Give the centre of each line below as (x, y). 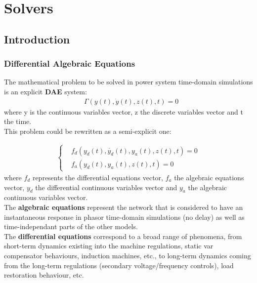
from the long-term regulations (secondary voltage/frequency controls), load (119, 265)
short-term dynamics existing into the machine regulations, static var (109, 246)
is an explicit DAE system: (45, 91)
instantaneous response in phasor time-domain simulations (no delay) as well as (124, 217)
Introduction (37, 39)
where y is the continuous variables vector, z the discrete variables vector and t (124, 111)
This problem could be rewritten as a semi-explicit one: (88, 131)
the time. (18, 121)
